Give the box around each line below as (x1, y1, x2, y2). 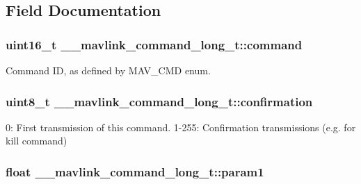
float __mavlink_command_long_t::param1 (6, 162, 264, 180)
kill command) (6, 133, 67, 148)
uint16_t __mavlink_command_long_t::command (6, 35, 303, 53)
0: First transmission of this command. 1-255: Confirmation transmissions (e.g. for (6, 119, 356, 134)
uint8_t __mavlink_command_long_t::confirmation (6, 92, 313, 110)
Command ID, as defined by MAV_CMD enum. (6, 63, 211, 77)
